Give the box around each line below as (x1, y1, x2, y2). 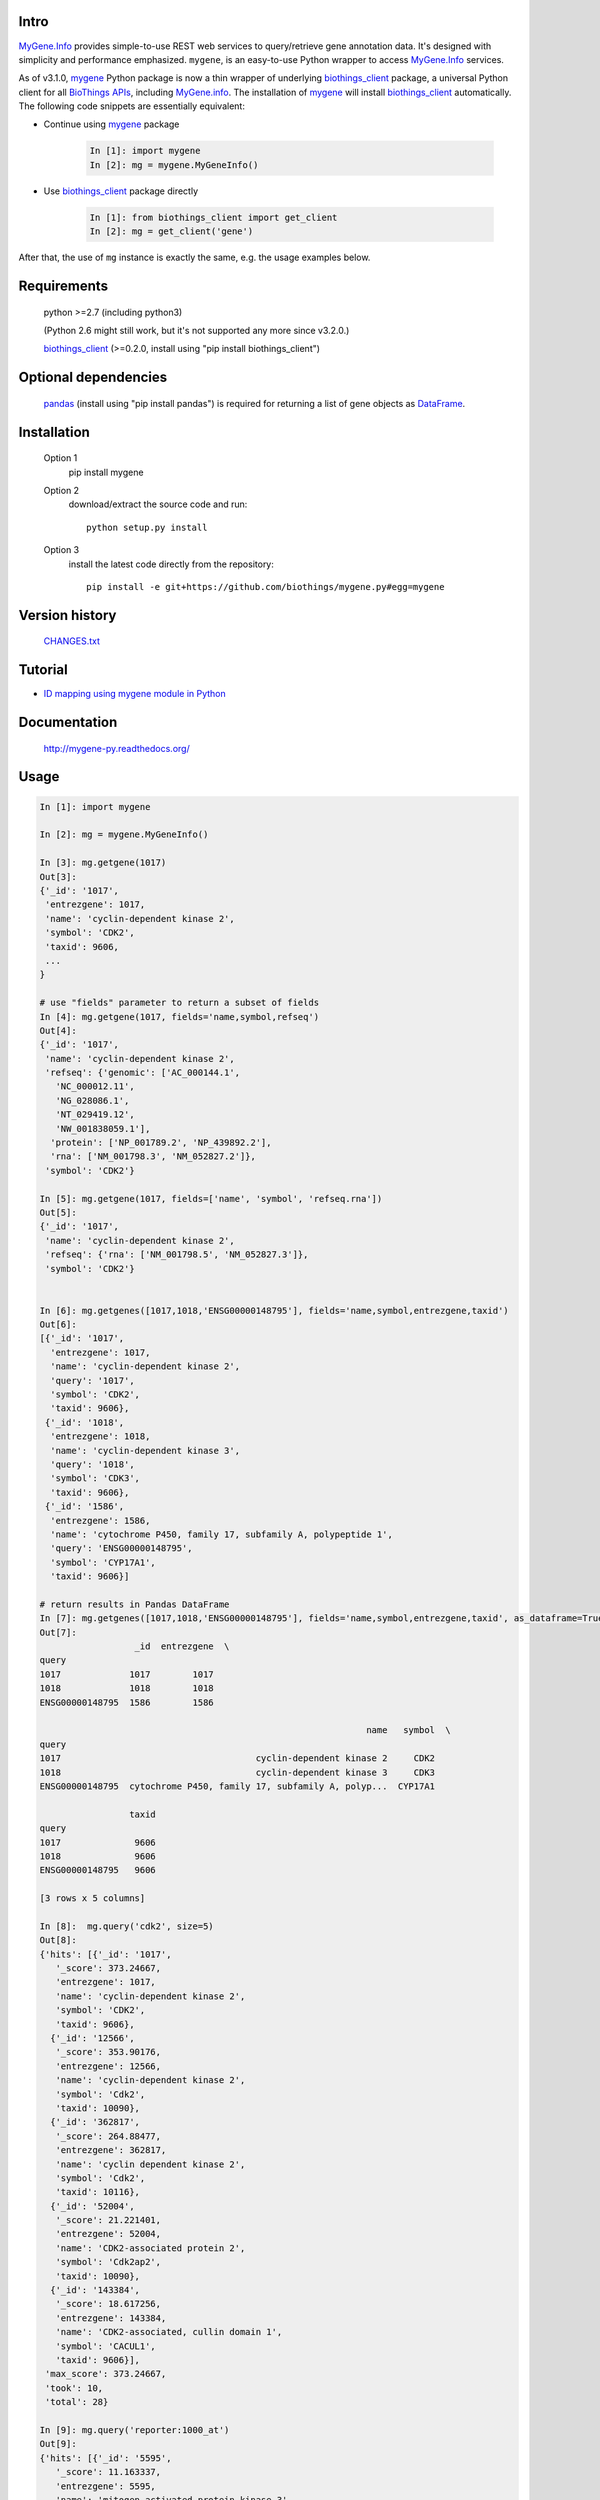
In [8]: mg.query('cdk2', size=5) (39, 1920, 214, 1932)
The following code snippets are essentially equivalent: (18, 100, 245, 112)
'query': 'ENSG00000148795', (50, 1543, 194, 1554)
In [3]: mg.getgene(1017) (39, 857, 167, 869)
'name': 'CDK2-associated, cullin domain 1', (55, 2326, 283, 2338)
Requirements (18, 278, 109, 294)
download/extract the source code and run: (68, 498, 248, 510)
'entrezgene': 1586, (50, 1515, 151, 1526)
